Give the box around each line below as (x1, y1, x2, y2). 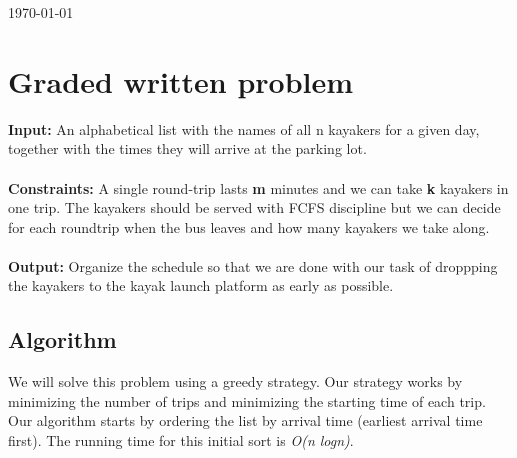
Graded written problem (8, 60, 354, 101)
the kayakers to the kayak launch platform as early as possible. (8, 275, 394, 296)
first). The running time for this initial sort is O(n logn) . (8, 430, 354, 451)
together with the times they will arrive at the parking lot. (8, 138, 367, 159)
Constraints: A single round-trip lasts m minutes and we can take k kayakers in (8, 177, 509, 198)
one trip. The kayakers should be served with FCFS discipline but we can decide (8, 197, 501, 218)
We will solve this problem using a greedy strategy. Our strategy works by (8, 371, 463, 392)
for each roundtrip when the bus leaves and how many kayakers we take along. (8, 216, 490, 237)
